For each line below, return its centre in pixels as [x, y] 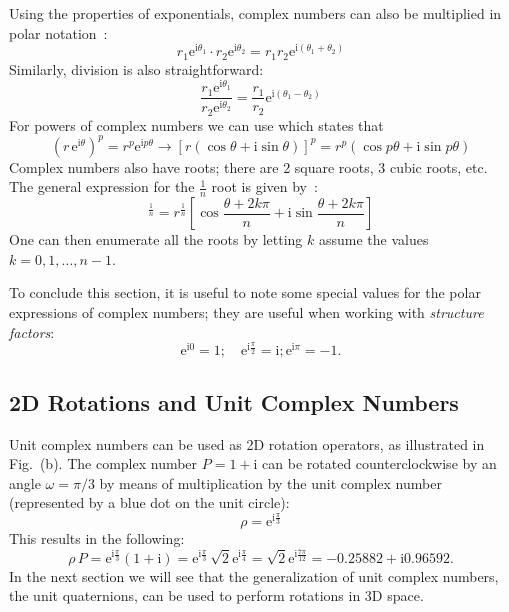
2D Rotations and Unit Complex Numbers [234, 401]
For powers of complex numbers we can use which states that [196, 124]
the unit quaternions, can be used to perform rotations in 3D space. [216, 595]
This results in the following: [97, 538]
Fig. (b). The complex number [103, 463]
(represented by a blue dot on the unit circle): [149, 502]
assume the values [373, 239]
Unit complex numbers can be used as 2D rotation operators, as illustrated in [247, 443]
